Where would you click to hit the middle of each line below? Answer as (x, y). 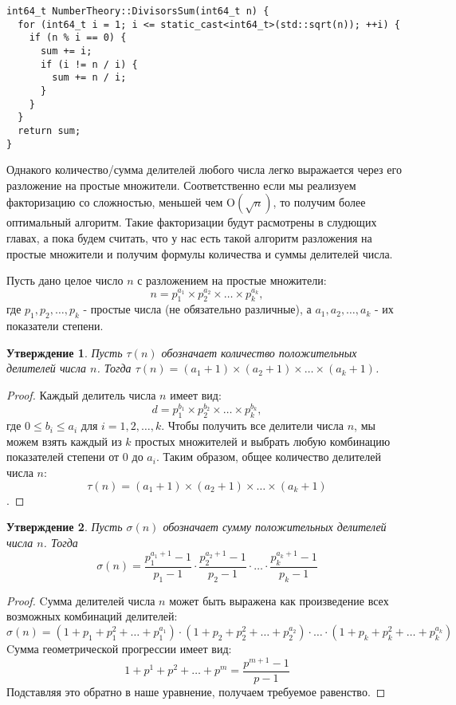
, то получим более (319, 202)
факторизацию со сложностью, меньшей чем (115, 202)
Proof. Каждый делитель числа (81, 395)
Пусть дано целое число (65, 280)
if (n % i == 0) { (78, 38)
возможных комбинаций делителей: (92, 616)
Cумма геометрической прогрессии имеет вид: (119, 649)
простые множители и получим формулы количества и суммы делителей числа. (200, 253)
